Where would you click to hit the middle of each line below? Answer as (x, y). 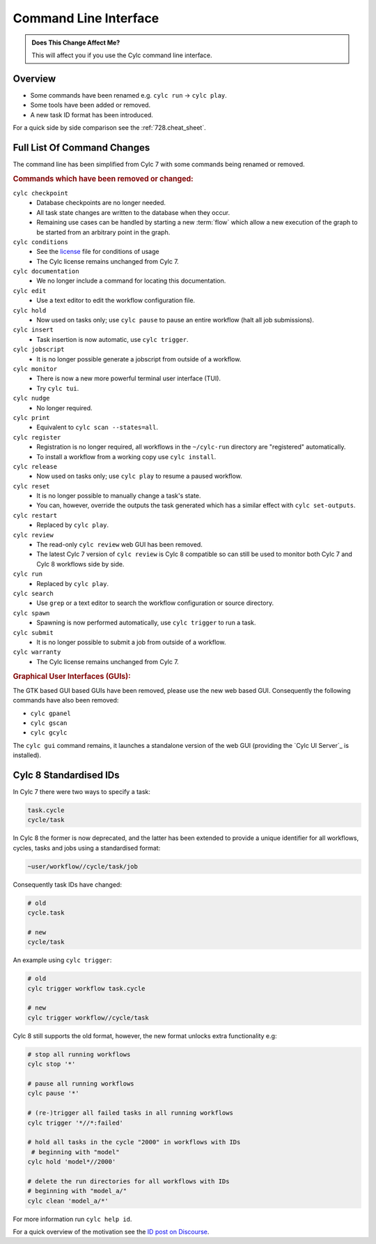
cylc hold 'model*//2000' (72, 1162)
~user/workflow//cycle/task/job (83, 866)
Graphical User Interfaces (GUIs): (72, 676)
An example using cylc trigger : (62, 960)
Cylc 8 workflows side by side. (80, 564)
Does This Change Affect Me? (76, 43)
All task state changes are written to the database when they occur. (133, 212)
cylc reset (31, 486)
